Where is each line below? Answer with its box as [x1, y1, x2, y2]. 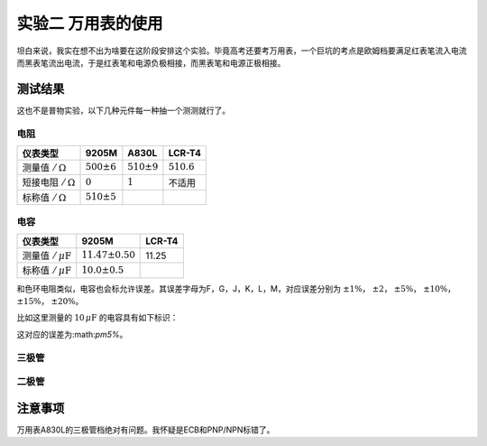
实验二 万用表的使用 [16, 14, 163, 33]
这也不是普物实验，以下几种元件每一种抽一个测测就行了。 [16, 105, 230, 116]
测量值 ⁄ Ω [22, 161, 67, 173]
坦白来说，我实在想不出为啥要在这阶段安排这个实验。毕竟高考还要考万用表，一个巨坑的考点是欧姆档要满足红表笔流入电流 [16, 45, 467, 56]
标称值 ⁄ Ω [22, 190, 67, 203]
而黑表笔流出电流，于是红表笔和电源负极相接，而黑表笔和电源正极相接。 [16, 57, 286, 68]
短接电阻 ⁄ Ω [22, 176, 76, 189]
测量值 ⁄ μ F [22, 249, 72, 262]
